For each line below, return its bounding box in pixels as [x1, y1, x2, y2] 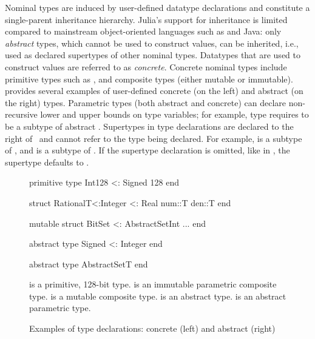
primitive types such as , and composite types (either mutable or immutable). [5, 72, 293, 85]
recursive [5, 108, 38, 121]
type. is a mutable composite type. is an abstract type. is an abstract [29, 289, 286, 302]
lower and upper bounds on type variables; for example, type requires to [40, 108, 309, 121]
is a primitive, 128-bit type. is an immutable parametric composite [29, 278, 277, 290]
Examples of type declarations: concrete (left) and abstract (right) [29, 322, 276, 335]
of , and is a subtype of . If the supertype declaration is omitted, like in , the [5, 144, 290, 156]
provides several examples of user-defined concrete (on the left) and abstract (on [5, 84, 303, 97]
